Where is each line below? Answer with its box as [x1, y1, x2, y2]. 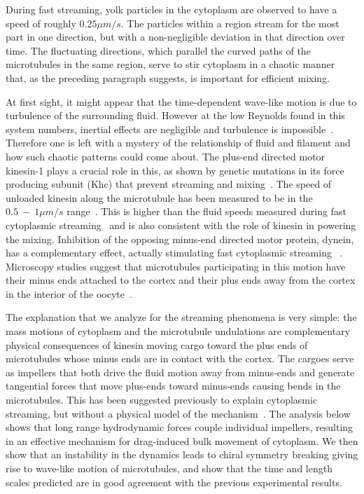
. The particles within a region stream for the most [120, 15, 339, 30]
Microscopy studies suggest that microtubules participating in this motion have [6, 259, 346, 273]
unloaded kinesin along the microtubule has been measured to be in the [6, 190, 313, 205]
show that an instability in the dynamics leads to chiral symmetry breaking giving [6, 447, 358, 462]
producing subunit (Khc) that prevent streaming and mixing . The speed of [6, 177, 332, 191]
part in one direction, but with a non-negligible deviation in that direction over [6, 29, 345, 44]
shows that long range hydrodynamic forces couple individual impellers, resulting [6, 420, 353, 434]
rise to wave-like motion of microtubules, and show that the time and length [6, 461, 332, 475]
